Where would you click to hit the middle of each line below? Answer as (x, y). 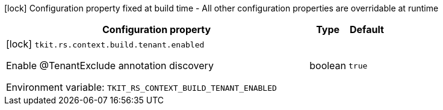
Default (367, 29)
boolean (328, 66)
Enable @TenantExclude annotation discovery (110, 66)
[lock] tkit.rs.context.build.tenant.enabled (105, 44)
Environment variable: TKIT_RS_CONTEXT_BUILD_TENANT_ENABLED (141, 87)
